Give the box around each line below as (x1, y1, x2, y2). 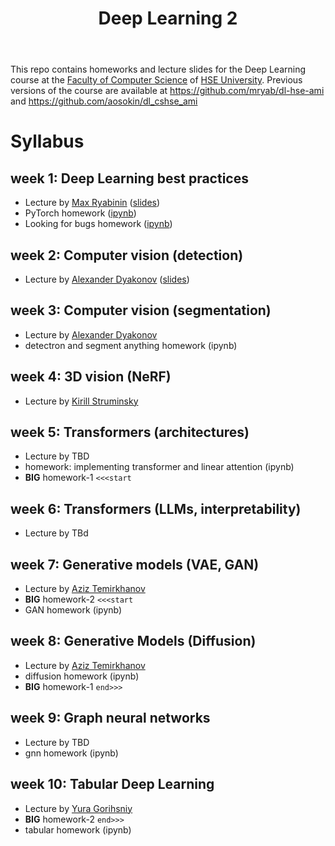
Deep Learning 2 (98, 7, 238, 30)
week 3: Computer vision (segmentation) (10, 302, 272, 319)
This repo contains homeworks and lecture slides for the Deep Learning (10, 63, 307, 76)
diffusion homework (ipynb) (24, 670, 140, 682)
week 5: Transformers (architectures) (10, 424, 250, 441)
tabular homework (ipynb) (24, 823, 132, 836)
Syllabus (10, 130, 85, 153)
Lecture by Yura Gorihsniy (24, 802, 133, 814)
